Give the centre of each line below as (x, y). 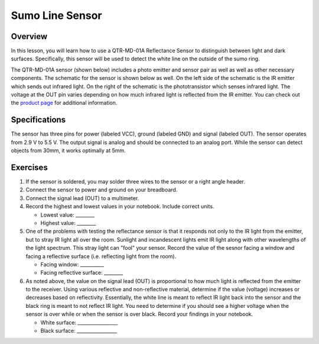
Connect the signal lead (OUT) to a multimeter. (82, 198)
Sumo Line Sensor (56, 15)
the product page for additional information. (64, 103)
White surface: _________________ (79, 322)
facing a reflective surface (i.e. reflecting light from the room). (101, 256)
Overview (29, 36)
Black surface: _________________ (79, 331)
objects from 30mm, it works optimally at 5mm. (69, 150)
